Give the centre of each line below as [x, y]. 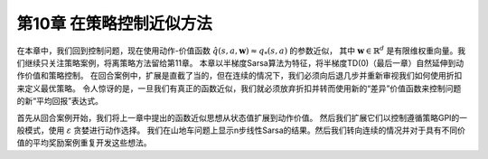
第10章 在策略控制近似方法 [114, 23]
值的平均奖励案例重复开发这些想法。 [84, 143]
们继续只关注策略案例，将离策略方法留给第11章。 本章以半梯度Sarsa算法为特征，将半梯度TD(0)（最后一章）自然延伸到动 [240, 62]
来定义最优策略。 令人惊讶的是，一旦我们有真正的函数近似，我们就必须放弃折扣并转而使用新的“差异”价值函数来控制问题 [239, 88]
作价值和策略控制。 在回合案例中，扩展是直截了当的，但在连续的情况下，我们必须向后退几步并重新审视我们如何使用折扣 [239, 76]
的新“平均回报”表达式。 [60, 101]
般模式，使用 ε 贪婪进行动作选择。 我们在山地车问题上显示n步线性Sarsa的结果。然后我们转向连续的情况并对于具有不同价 [241, 130]
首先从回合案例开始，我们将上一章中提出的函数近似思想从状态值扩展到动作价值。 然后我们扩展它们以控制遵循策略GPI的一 [242, 117]
